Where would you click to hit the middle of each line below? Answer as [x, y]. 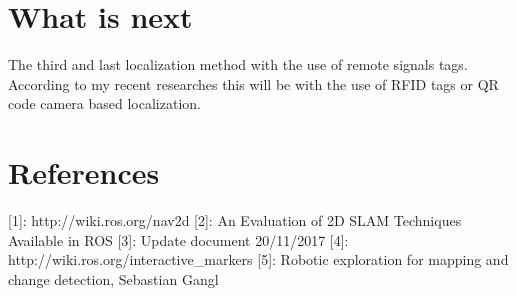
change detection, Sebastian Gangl [113, 278]
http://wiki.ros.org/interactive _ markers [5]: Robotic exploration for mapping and [258, 259]
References [84, 172]
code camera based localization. [104, 103]
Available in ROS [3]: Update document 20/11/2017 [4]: [178, 239]
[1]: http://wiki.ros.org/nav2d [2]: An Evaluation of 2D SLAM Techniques [235, 220]
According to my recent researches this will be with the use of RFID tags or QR [253, 83]
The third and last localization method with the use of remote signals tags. [238, 64]
